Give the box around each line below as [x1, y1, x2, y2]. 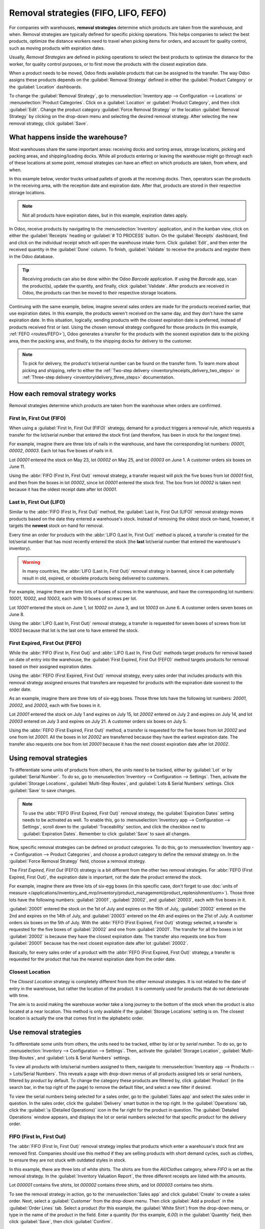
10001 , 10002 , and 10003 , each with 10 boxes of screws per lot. [9, 595, 137, 602]
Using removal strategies [9, 754, 88, 762]
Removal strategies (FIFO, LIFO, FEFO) [9, 7, 167, 18]
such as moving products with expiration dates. [9, 45, 105, 51]
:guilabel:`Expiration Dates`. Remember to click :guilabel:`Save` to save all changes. [22, 831, 190, 837]
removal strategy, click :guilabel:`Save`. [9, 120, 88, 126]
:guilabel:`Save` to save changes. [9, 787, 76, 793]
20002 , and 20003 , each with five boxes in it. [9, 702, 102, 708]
